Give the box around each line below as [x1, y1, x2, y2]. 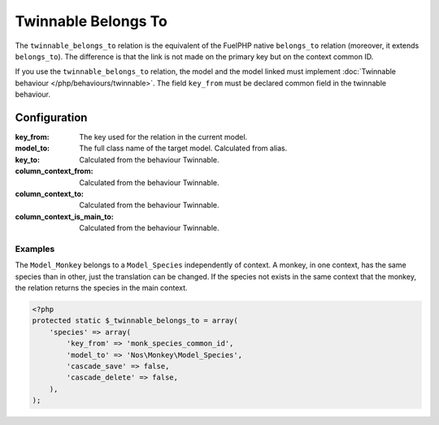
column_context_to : [15, 189, 85, 198]
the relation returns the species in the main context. [15, 283, 188, 293]
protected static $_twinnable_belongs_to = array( [32, 316, 239, 325]
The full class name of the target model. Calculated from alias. [79, 143, 288, 154]
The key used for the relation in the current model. [79, 132, 248, 142]
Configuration [15, 111, 88, 124]
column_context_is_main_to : [15, 211, 114, 221]
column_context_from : [15, 167, 93, 176]
